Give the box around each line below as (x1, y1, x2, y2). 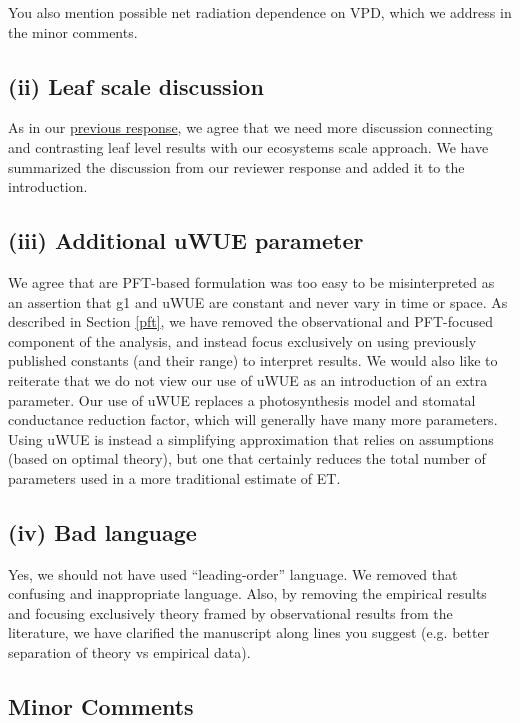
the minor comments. (8, 21, 138, 42)
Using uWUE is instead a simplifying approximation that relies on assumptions (8, 428, 494, 449)
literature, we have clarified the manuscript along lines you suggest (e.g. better (8, 622, 490, 643)
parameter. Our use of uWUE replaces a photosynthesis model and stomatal (8, 389, 476, 410)
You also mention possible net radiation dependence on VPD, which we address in (8, 2, 512, 22)
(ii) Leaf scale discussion (8, 70, 264, 101)
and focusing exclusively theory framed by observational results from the (8, 602, 453, 623)
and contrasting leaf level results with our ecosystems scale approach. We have (8, 136, 489, 157)
